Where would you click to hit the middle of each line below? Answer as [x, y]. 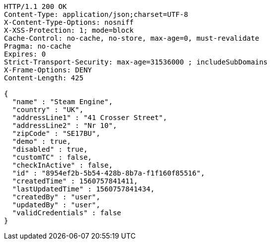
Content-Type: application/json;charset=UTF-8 [96, 14]
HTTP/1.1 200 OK [35, 6]
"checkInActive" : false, [63, 165]
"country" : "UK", [48, 110]
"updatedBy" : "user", [56, 205]
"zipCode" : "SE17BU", [56, 133]
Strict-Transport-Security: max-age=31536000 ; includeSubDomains [136, 62]
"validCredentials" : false [67, 213]
